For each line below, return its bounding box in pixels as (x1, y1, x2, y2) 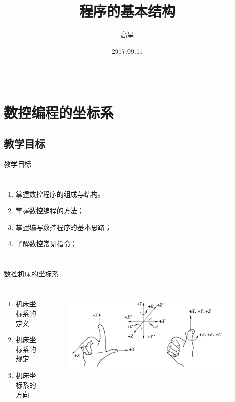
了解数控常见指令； (15, 238, 77, 249)
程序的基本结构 (79, 1, 175, 21)
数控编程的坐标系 (4, 102, 114, 122)
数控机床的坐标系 (4, 268, 59, 278)
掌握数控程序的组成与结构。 (15, 189, 105, 199)
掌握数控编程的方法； (15, 205, 84, 216)
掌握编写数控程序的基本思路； (15, 222, 112, 232)
